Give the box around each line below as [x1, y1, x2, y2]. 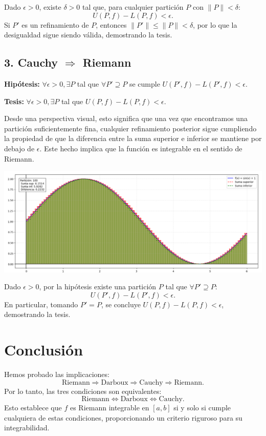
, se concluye [101, 299, 141, 309]
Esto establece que [4, 402, 62, 413]
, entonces [96, 19, 127, 30]
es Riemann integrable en [70, 402, 149, 413]
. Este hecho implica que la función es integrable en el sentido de [39, 143, 242, 153]
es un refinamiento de [21, 19, 89, 30]
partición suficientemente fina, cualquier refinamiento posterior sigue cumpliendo [4, 123, 257, 133]
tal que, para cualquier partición [82, 2, 184, 12]
